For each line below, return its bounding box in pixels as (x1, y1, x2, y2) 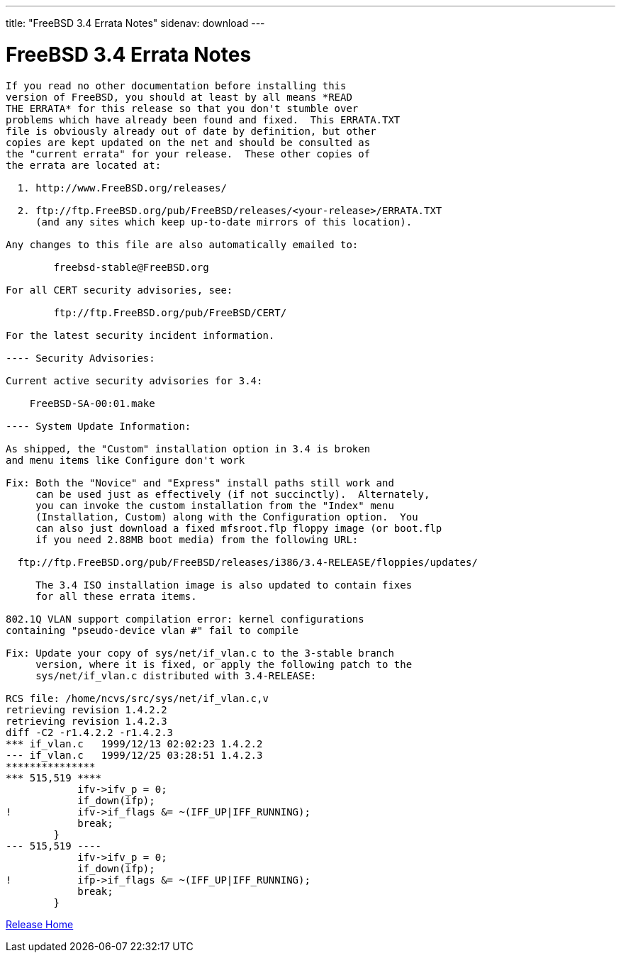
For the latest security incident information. (6, 329, 275, 341)
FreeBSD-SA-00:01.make (29, 397, 155, 409)
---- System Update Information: (6, 420, 191, 432)
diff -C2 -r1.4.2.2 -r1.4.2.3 (6, 726, 174, 738)
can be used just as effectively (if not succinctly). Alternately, (35, 488, 430, 500)
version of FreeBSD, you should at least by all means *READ (6, 91, 352, 103)
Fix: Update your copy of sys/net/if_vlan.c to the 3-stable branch (6, 647, 394, 659)
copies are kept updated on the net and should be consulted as (6, 136, 371, 148)
